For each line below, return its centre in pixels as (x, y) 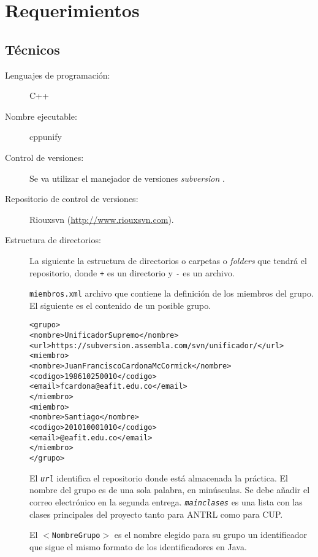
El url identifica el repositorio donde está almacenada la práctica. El (159, 477)
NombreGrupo (76, 536)
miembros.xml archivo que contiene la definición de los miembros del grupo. (172, 293)
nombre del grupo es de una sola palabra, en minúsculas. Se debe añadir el (170, 490)
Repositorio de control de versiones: (72, 199)
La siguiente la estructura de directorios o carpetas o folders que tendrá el (168, 260)
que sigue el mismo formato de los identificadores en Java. (138, 546)
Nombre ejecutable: (41, 116)
